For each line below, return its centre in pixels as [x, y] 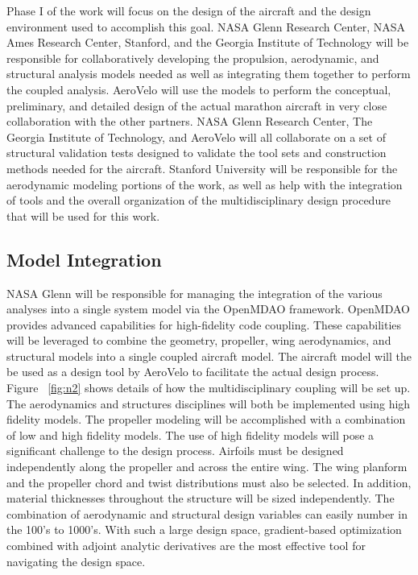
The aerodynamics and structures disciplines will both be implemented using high [209, 403]
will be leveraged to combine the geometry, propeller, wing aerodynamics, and [199, 340]
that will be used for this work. [83, 215]
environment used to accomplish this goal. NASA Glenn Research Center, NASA [206, 26]
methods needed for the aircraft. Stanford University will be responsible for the [202, 168]
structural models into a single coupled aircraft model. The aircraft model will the [209, 356]
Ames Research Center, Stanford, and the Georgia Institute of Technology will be [208, 42]
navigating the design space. [76, 561]
